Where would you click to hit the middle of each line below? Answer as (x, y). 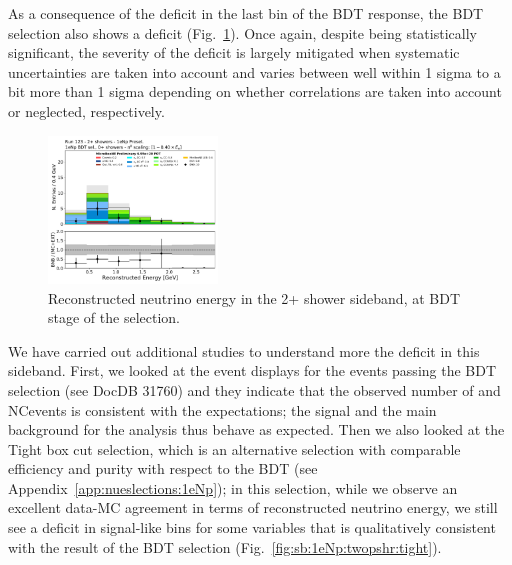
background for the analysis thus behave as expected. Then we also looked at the (256, 429)
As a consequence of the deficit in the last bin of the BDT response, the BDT (246, 13)
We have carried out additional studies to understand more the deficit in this (244, 350)
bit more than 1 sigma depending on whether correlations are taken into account (255, 91)
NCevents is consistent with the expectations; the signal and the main (222, 409)
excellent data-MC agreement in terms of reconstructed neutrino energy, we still (253, 507)
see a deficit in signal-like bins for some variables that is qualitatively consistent (252, 527)
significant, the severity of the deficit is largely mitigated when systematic (234, 52)
